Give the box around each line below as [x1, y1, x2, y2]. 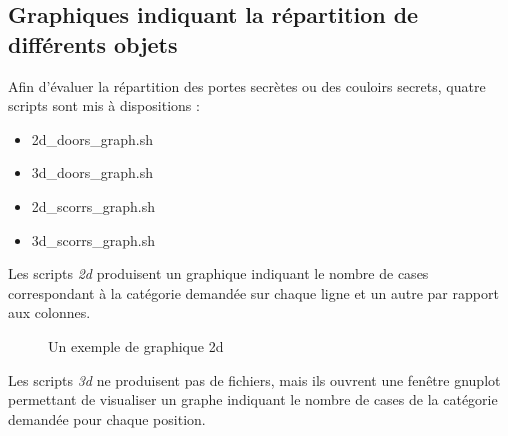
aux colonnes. [8, 302, 91, 323]
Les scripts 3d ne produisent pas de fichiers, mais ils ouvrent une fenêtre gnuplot [8, 369, 501, 390]
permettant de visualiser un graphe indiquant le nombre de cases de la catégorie [8, 389, 498, 410]
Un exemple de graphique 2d [48, 335, 224, 356]
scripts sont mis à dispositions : [8, 95, 200, 116]
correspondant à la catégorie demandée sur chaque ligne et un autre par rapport [8, 282, 499, 303]
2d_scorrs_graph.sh [31, 195, 156, 216]
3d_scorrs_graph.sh [31, 229, 156, 250]
